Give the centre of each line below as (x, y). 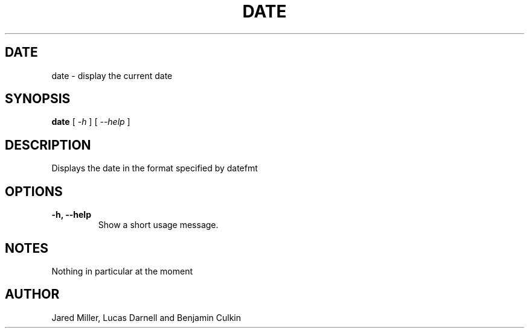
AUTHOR (32, 294)
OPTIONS (34, 191)
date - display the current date (112, 75)
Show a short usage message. (158, 225)
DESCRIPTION (48, 145)
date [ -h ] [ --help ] (91, 122)
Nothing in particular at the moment (122, 271)
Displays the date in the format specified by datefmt (155, 168)
